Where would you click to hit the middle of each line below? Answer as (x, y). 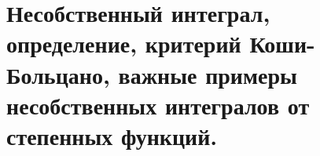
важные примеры (208, 74)
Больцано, (58, 74)
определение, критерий (124, 44)
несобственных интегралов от (158, 105)
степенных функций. (112, 135)
